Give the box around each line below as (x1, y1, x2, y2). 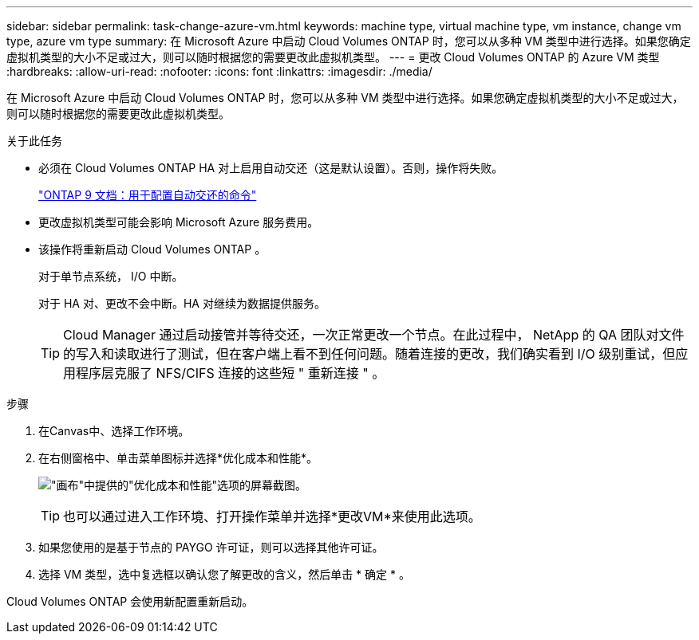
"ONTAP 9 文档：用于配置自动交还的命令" (38, 188, 257, 202)
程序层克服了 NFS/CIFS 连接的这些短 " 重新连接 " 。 (76, 365, 385, 381)
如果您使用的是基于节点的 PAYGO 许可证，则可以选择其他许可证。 (38, 540, 384, 554)
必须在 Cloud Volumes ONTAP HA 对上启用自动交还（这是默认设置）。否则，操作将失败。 (38, 161, 504, 175)
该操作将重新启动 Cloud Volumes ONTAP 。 (38, 242, 267, 256)
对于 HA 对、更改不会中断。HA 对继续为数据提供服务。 (38, 296, 326, 310)
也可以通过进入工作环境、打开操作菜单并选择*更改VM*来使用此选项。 (63, 508, 481, 524)
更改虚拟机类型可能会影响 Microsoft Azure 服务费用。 (38, 215, 319, 229)
